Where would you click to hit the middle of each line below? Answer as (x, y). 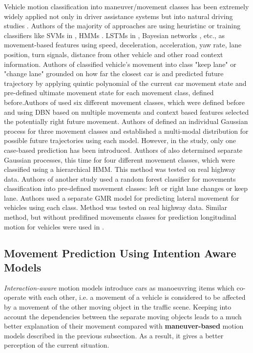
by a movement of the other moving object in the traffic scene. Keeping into (118, 307)
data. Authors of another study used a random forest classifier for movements (120, 178)
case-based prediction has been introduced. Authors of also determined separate (123, 150)
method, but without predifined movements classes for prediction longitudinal (120, 217)
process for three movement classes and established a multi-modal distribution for (126, 131)
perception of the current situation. (57, 345)
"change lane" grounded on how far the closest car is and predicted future (114, 73)
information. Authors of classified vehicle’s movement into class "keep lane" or (120, 64)
